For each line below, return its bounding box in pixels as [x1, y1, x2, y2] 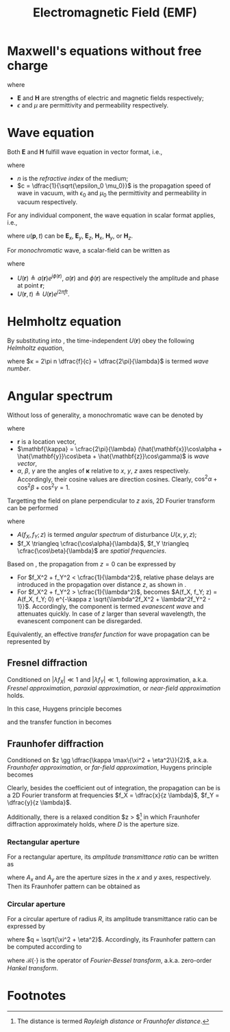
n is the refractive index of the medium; [16, 174, 129, 182]
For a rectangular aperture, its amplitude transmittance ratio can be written [7, 853, 219, 861]
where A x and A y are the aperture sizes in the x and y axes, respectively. [7, 873, 212, 883]
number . [7, 364, 31, 373]
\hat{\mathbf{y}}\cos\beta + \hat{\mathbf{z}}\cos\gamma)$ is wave [16, 452, 209, 460]
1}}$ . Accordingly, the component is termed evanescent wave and [16, 602, 204, 610]
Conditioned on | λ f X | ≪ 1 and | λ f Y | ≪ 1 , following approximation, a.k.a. [7, 675, 208, 685]
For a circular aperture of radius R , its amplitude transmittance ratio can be [7, 915, 218, 923]
